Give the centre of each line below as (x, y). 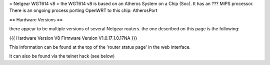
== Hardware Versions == (36, 19)
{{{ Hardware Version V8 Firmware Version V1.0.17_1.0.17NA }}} (73, 38)
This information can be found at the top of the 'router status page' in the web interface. (100, 47)
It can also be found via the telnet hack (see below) (62, 56)
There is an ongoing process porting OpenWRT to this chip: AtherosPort (83, 10)
